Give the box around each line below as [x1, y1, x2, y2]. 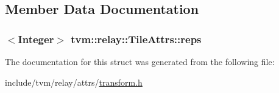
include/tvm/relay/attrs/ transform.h [5, 75, 143, 88]
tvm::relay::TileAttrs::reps [71, 31, 202, 46]
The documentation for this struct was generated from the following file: [5, 55, 275, 67]
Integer [18, 31, 54, 46]
